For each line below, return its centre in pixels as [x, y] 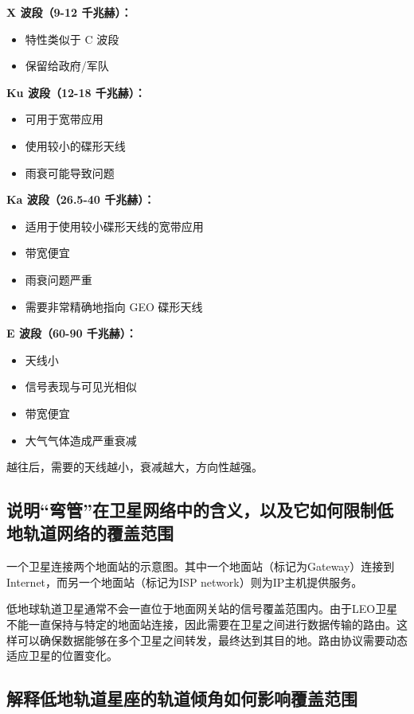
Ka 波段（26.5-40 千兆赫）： [81, 199]
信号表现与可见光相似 [81, 386]
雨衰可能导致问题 [70, 172]
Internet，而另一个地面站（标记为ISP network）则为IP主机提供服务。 [185, 581]
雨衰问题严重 [59, 279]
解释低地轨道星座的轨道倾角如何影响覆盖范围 [182, 698]
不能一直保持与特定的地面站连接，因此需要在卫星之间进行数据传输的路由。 [201, 624]
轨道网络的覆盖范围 [98, 533]
